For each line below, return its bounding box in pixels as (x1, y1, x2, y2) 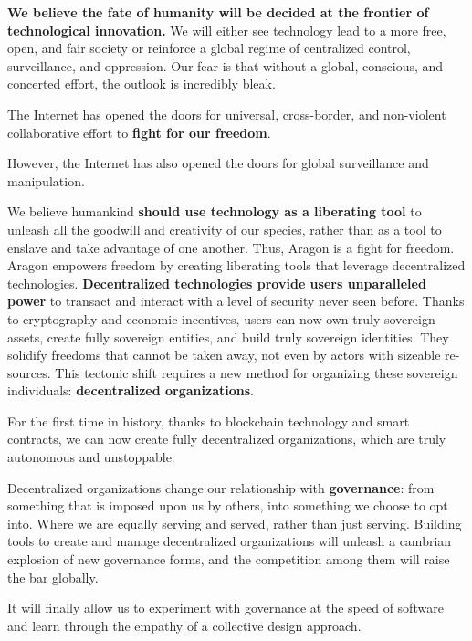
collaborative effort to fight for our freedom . (7, 122, 271, 142)
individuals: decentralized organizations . (7, 381, 254, 400)
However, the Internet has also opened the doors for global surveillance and (7, 153, 429, 173)
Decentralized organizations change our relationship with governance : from (7, 478, 435, 497)
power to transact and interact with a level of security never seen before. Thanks (7, 291, 465, 310)
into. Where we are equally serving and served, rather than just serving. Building (7, 513, 462, 532)
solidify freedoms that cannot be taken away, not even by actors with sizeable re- (7, 345, 460, 364)
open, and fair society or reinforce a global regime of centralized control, (7, 38, 411, 58)
